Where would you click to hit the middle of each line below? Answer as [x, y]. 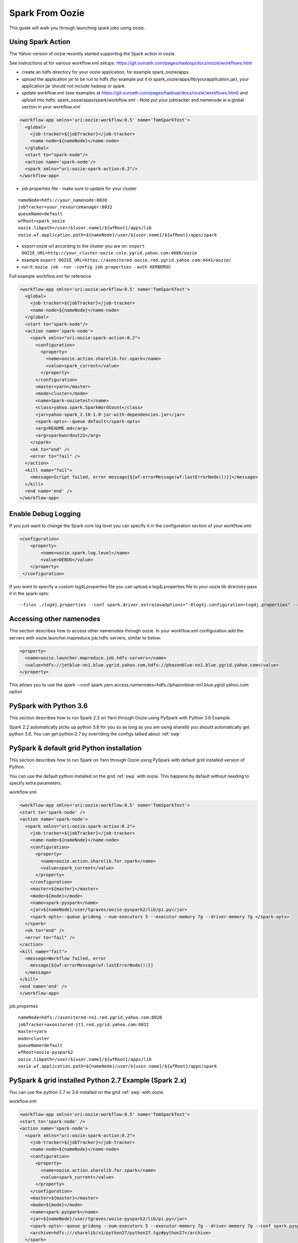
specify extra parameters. [36, 783]
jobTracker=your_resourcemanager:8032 [65, 207]
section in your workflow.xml [51, 107]
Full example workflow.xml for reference [50, 276]
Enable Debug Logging [45, 514]
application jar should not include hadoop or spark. [74, 86]
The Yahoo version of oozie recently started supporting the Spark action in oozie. [92, 54]
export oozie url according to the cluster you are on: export [83, 246]
